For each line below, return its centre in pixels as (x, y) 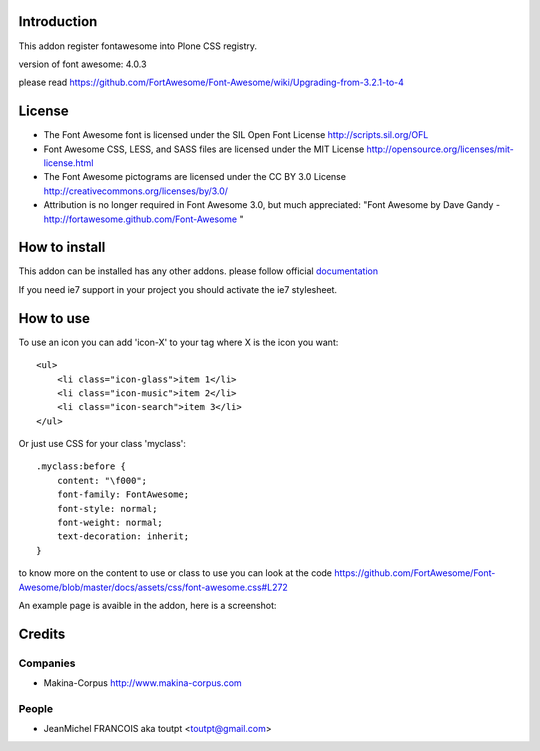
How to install (62, 247)
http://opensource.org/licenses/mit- (440, 149)
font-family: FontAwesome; (123, 494)
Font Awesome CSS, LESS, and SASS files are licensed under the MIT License (204, 149)
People (36, 708)
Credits (42, 633)
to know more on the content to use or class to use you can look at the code (175, 573)
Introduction (58, 21)
